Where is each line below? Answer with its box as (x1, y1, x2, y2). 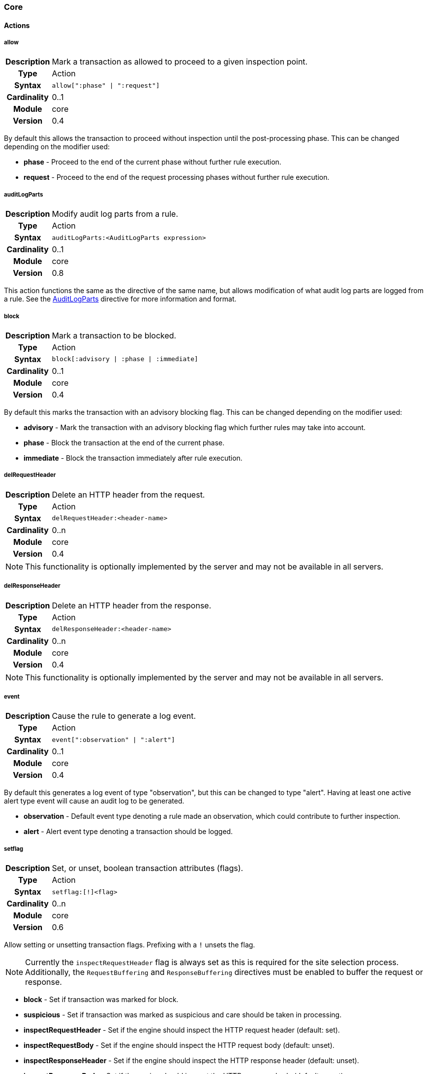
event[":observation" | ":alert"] (52, 736, 175, 743)
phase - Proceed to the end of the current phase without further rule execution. (24, 158, 281, 167)
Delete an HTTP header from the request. (52, 489, 205, 500)
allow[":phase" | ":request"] (52, 81, 160, 89)
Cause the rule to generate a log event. (52, 711, 196, 721)
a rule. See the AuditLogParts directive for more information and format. (4, 295, 237, 303)
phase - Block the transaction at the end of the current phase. (24, 438, 225, 447)
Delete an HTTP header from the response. (52, 600, 212, 610)
